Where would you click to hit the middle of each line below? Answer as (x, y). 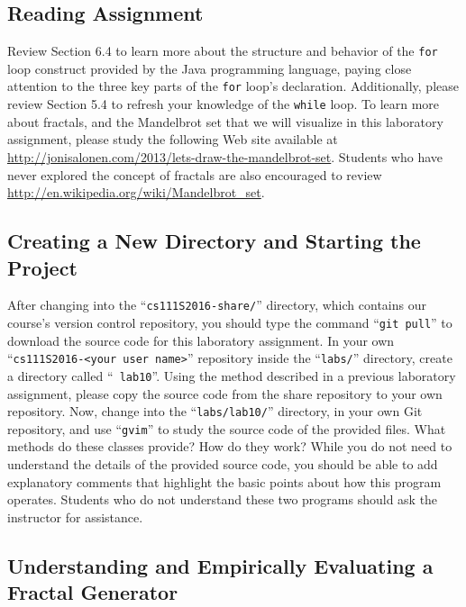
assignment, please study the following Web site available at (173, 139)
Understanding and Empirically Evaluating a (220, 565)
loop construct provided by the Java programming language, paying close (210, 68)
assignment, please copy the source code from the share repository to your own (225, 393)
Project (42, 267)
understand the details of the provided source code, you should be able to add (223, 464)
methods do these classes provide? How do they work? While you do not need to (230, 446)
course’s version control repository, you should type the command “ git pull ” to (230, 322)
